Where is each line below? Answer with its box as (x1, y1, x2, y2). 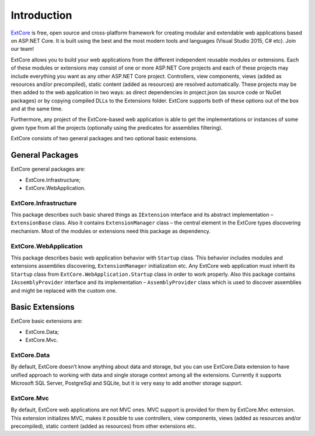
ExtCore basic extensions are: (10, 317, 83, 324)
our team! (10, 46, 34, 53)
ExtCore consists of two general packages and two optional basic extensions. (10, 135, 198, 142)
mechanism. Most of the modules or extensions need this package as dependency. (10, 227, 211, 234)
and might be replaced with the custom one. (10, 287, 117, 294)
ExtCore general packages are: (10, 165, 86, 172)
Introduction (10, 9, 72, 22)
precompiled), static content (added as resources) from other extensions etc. (10, 423, 197, 430)
